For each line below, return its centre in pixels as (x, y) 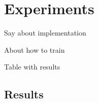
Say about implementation (45, 33)
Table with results (32, 67)
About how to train (35, 49)
